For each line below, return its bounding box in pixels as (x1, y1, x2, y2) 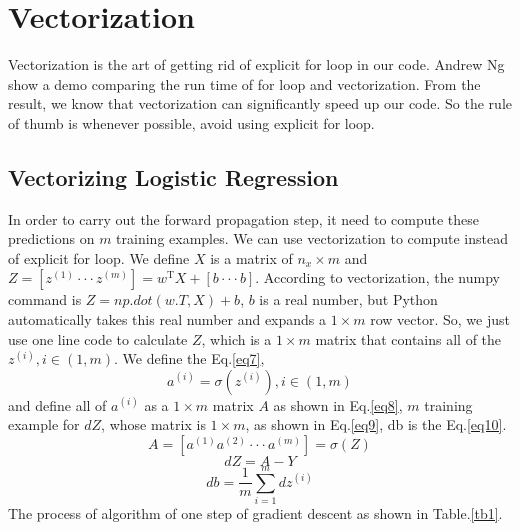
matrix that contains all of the (315, 328, 502, 349)
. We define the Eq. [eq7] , (113, 348, 265, 369)
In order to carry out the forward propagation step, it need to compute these (8, 208, 479, 229)
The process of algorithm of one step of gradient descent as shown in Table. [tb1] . (8, 503, 503, 524)
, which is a (201, 328, 272, 349)
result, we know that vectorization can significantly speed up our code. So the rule (8, 93, 512, 114)
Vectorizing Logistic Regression (8, 161, 339, 192)
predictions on (8, 228, 95, 249)
